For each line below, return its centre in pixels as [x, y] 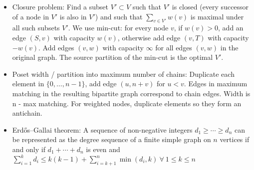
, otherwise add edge [149, 37]
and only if [29, 149]
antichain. [27, 113]
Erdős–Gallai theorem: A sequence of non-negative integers [102, 129]
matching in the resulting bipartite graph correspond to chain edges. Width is [131, 93]
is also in [73, 16]
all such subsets [36, 28]
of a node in [30, 16]
